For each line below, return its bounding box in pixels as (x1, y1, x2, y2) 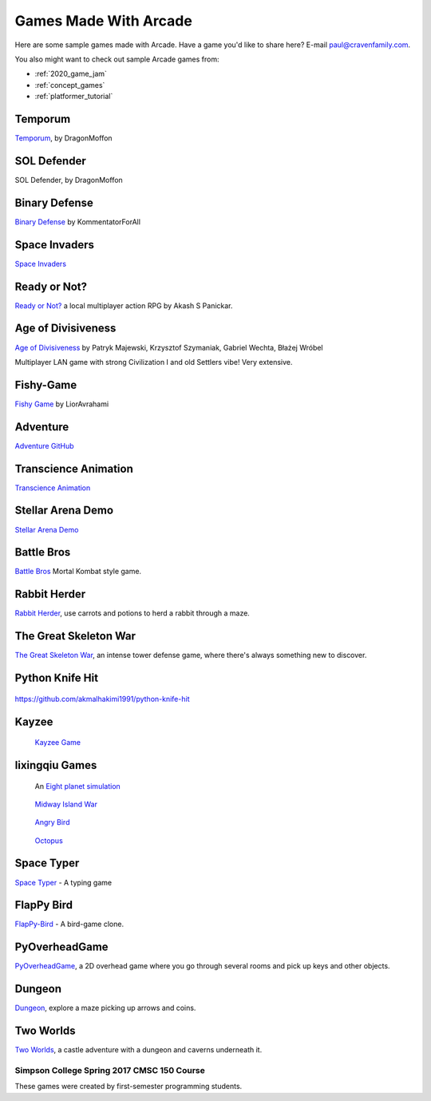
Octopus (34, 835, 63, 846)
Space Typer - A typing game (14, 877, 112, 887)
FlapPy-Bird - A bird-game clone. (14, 919, 124, 929)
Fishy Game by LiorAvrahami (14, 399, 109, 409)
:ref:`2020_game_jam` (34, 69, 108, 79)
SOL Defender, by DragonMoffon (14, 175, 123, 184)
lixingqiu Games (14, 758, 97, 772)
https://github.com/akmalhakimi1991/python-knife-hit (14, 694, 190, 703)
